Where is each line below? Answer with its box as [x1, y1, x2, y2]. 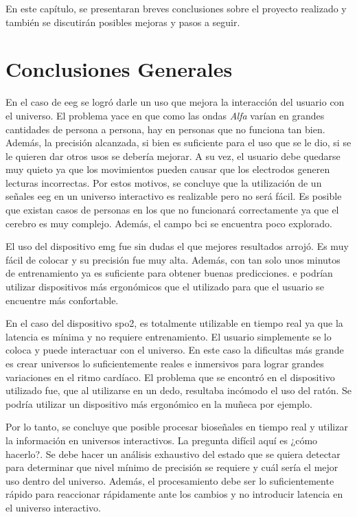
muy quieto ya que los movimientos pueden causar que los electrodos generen [5, 162, 330, 176]
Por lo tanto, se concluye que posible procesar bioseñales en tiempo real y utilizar [5, 420, 348, 434]
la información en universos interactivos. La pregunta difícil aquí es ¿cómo [5, 433, 318, 447]
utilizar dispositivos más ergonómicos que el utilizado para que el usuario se [5, 279, 324, 294]
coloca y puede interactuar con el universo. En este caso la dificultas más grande [5, 343, 344, 357]
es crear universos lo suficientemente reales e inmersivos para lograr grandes [5, 356, 324, 370]
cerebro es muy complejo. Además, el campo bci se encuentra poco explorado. [5, 216, 332, 230]
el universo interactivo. [5, 500, 101, 514]
